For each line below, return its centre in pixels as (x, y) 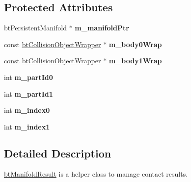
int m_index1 (27, 126)
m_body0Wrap (135, 44)
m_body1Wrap (135, 61)
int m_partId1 (28, 93)
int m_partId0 (28, 77)
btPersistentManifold (35, 28)
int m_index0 (27, 110)
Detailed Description (58, 153)
